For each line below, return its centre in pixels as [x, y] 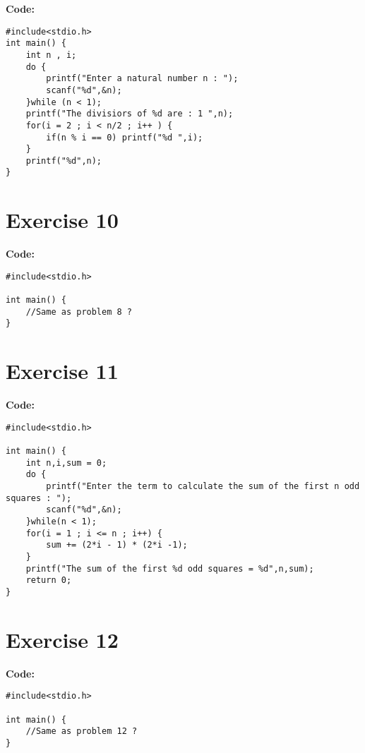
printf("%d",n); [64, 161]
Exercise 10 [62, 220]
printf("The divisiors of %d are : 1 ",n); [130, 114]
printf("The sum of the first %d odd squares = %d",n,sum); [170, 568]
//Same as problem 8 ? [79, 312]
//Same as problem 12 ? [82, 731]
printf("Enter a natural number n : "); [142, 79]
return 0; [49, 580]
